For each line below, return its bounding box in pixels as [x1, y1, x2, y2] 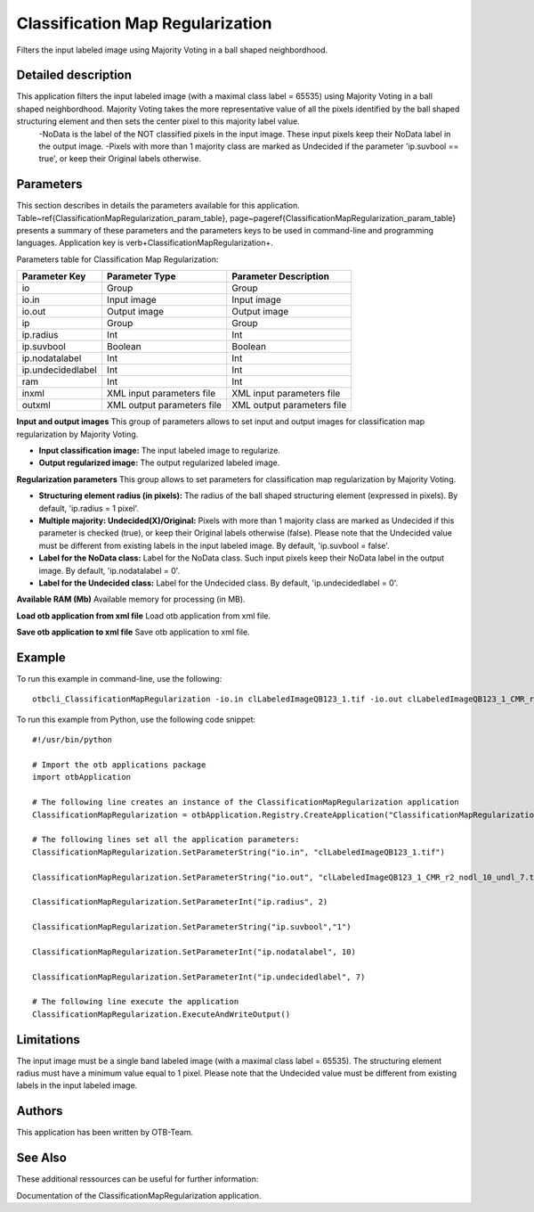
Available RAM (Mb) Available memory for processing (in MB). [16, 594, 246, 605]
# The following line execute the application [32, 996, 239, 1007]
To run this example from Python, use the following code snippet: [16, 714, 256, 725]
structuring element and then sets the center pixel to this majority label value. [16, 116, 300, 127]
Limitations [16, 1032, 80, 1047]
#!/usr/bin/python [32, 735, 113, 745]
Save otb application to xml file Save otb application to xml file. [16, 626, 250, 637]
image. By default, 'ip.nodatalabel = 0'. [38, 565, 181, 576]
